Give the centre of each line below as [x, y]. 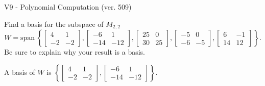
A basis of [20, 72]
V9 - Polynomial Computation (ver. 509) [68, 7]
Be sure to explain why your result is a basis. [75, 52]
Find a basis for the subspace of [54, 24]
